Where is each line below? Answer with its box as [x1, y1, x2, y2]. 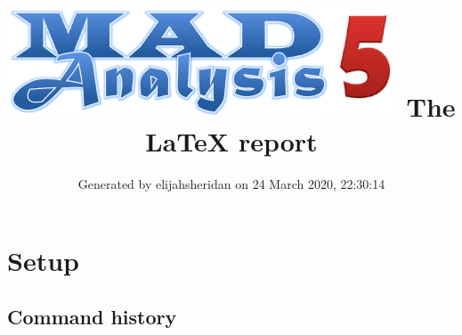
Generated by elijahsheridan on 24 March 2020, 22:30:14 [77, 175, 385, 193]
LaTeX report [145, 123, 318, 159]
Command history [7, 303, 177, 331]
